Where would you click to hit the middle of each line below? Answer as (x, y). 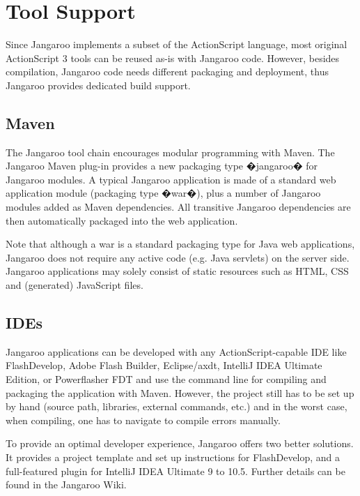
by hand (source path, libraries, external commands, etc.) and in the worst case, (177, 406)
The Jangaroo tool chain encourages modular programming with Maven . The (170, 152)
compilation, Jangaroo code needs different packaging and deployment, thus (167, 72)
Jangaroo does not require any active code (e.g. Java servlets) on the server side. (178, 257)
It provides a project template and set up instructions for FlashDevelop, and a (173, 457)
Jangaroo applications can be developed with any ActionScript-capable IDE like (176, 351)
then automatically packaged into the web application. (122, 220)
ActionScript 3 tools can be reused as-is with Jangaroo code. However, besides (173, 58)
